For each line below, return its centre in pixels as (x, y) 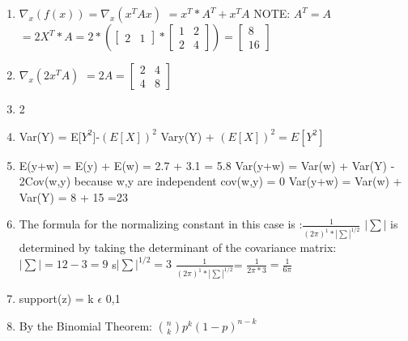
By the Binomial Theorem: (85, 325)
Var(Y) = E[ (50, 136)
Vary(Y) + (187, 136)
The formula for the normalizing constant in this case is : (161, 224)
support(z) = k (56, 298)
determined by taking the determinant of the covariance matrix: (178, 247)
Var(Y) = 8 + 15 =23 (74, 196)
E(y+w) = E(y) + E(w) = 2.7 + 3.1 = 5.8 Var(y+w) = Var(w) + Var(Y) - (207, 165)
